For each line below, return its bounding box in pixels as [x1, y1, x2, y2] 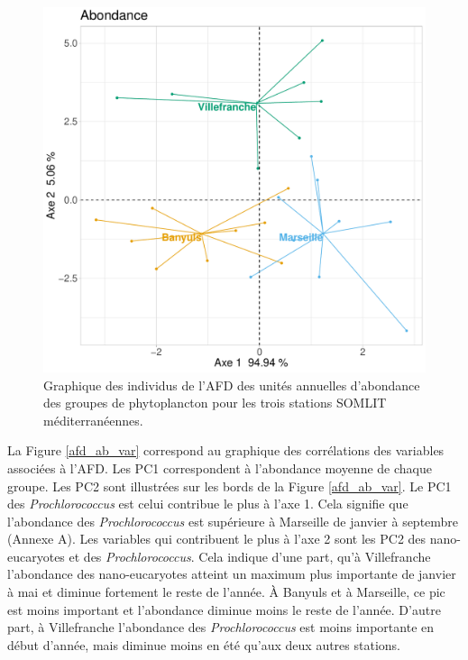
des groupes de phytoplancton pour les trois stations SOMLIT [43, 393, 387, 412]
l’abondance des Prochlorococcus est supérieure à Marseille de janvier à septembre [7, 511, 459, 530]
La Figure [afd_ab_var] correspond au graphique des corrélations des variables [7, 441, 445, 460]
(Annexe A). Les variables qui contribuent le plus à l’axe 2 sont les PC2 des [7, 529, 427, 548]
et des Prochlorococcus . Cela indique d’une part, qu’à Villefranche [69, 546, 431, 565]
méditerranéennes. [43, 410, 143, 429]
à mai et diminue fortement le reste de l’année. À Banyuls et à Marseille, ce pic [7, 582, 445, 601]
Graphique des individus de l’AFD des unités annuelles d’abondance [43, 375, 420, 394]
